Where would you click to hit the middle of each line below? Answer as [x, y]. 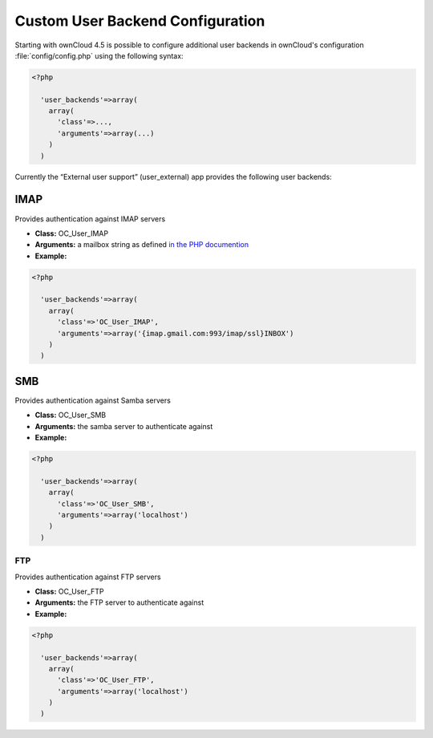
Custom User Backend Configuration [140, 21]
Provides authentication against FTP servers [88, 577]
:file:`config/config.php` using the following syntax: [99, 55]
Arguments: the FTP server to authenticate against [119, 602]
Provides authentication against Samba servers [93, 400]
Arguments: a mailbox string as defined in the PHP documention [142, 245]
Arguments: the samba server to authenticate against [124, 426]
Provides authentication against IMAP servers [90, 219]
